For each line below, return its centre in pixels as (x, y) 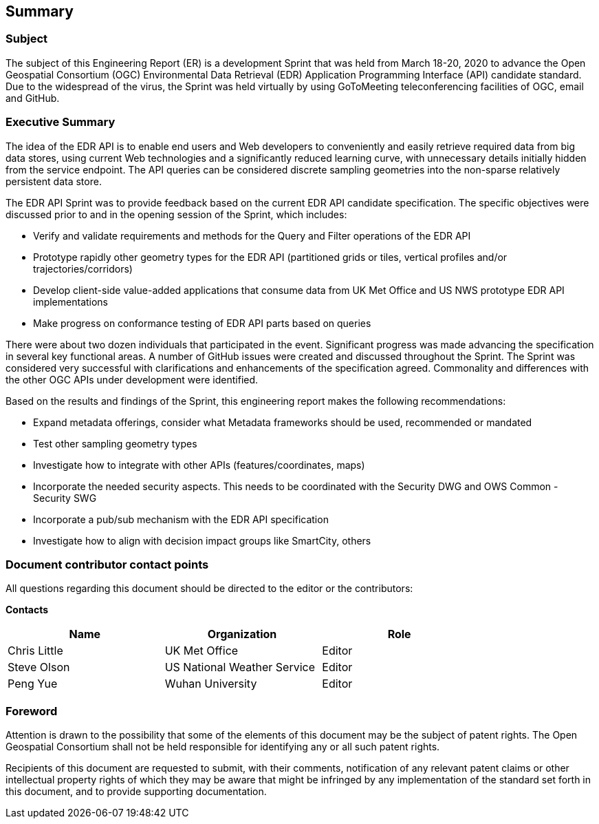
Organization (242, 634)
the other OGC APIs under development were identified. (132, 379)
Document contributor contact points (107, 564)
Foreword (32, 711)
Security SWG (65, 498)
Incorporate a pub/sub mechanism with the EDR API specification (181, 519)
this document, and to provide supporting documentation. (136, 792)
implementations (71, 302)
